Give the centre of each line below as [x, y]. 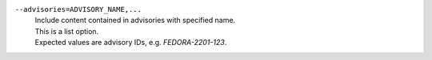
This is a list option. [67, 31]
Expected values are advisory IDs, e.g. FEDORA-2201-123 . [131, 43]
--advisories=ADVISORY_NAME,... [78, 9]
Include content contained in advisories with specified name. [135, 21]
